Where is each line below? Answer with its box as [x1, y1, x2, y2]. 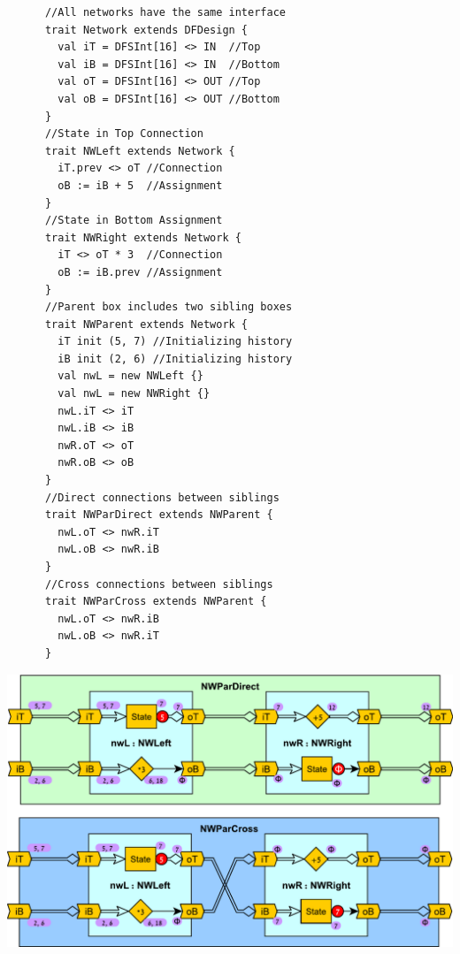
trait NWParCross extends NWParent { [44, 595, 267, 608]
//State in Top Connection [44, 127, 203, 141]
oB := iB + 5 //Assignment [57, 179, 223, 192]
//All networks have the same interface [44, 6, 286, 19]
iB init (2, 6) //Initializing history [57, 352, 293, 365]
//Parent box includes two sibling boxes [44, 301, 293, 314]
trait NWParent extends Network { [44, 317, 249, 331]
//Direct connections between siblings [44, 491, 280, 504]
